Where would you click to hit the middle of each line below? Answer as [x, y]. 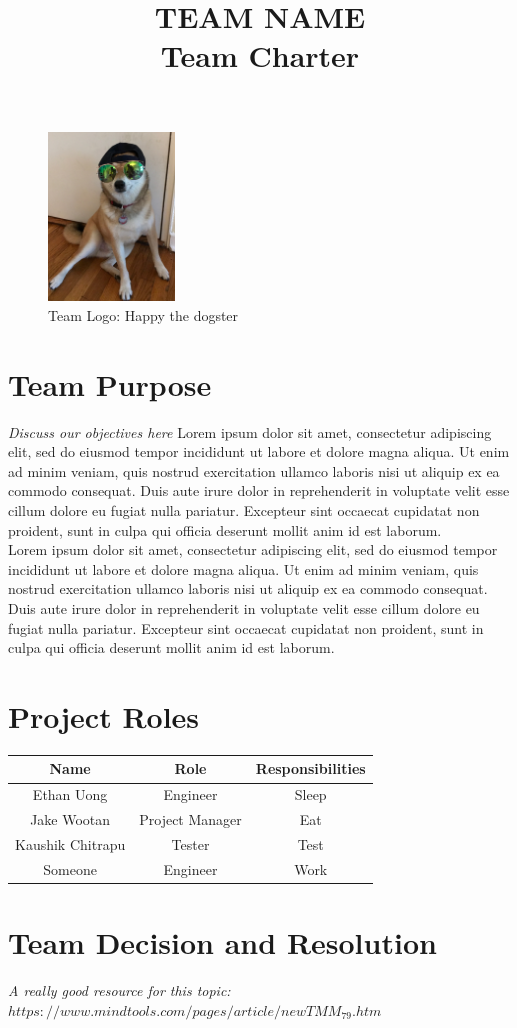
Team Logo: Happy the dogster [143, 314]
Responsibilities [310, 768]
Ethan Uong [70, 794]
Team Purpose [110, 383]
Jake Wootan [70, 819]
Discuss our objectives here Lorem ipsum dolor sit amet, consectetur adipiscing [250, 431]
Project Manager [190, 819]
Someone [70, 868]
